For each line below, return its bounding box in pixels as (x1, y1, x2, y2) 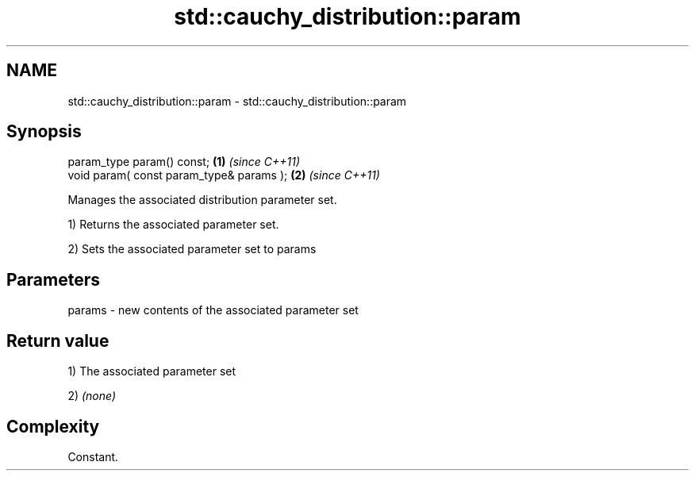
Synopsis (6, 121, 82, 142)
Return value (6, 330, 109, 351)
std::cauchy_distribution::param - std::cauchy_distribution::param (67, 94, 407, 108)
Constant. (67, 449, 119, 464)
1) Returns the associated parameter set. (67, 217, 279, 232)
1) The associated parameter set (67, 364, 236, 379)
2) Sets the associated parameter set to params (67, 242, 317, 256)
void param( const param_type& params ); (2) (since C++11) (67, 168, 380, 183)
